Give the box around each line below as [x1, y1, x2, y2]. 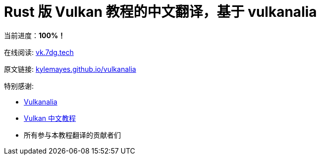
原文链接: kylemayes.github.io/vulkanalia [4, 64, 136, 73]
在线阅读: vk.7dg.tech [4, 48, 74, 56]
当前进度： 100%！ [4, 31, 65, 40]
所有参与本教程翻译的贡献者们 [24, 130, 121, 139]
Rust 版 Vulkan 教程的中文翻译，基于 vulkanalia [4, 3, 317, 20]
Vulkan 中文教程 [24, 113, 76, 122]
